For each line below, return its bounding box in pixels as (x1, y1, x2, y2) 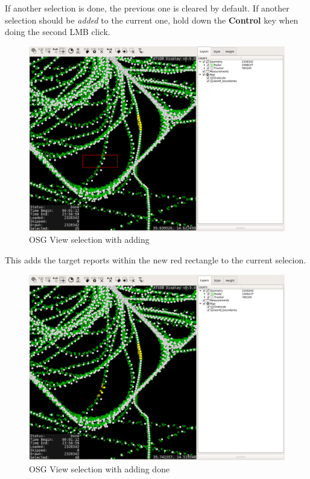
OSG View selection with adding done (29, 462, 170, 475)
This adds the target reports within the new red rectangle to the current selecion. (5, 253, 306, 266)
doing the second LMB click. (5, 25, 110, 38)
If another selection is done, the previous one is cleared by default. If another (5, 2, 289, 14)
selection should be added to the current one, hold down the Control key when (5, 13, 299, 26)
